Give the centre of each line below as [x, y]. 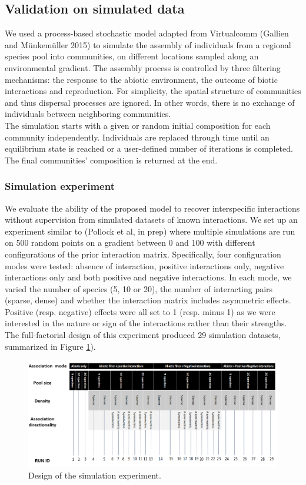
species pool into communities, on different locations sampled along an [132, 56]
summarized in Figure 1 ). [50, 346]
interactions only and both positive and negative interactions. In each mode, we [148, 277]
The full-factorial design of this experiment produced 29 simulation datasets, [143, 335]
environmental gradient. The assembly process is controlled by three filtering [143, 67]
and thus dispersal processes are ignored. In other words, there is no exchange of [150, 102]
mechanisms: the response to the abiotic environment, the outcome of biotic [141, 79]
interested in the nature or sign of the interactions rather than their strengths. [146, 323]
